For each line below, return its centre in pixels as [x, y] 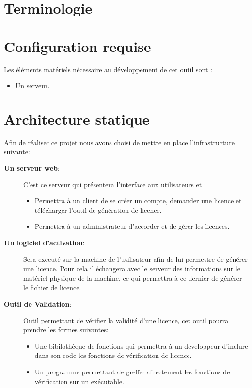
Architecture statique [77, 119]
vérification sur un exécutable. [79, 381]
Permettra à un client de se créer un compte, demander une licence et [138, 201]
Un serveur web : [32, 168]
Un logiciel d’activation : [44, 242]
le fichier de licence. [52, 287]
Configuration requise [78, 46]
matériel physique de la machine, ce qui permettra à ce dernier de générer [133, 278]
